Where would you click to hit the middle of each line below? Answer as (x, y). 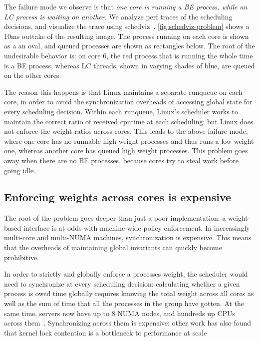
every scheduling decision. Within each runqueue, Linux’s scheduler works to (121, 111)
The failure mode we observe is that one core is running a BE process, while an (126, 6)
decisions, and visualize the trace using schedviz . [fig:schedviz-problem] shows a (127, 26)
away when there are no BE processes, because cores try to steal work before (122, 160)
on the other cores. (33, 75)
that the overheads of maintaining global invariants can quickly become (113, 247)
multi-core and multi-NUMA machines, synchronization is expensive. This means (128, 237)
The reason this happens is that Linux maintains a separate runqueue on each (123, 92)
